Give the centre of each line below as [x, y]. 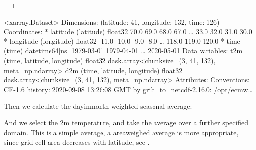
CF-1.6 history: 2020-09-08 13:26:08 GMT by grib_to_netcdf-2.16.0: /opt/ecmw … [128, 89]
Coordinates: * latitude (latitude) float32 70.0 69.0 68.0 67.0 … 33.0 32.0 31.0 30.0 [128, 31]
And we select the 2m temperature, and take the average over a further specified [126, 122]
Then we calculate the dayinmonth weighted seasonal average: [98, 106]
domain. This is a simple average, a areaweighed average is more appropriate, [121, 132]
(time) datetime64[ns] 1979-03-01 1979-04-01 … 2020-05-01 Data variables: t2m [123, 51]
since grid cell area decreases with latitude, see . [77, 142]
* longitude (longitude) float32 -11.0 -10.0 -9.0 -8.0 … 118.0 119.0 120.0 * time [122, 41]
